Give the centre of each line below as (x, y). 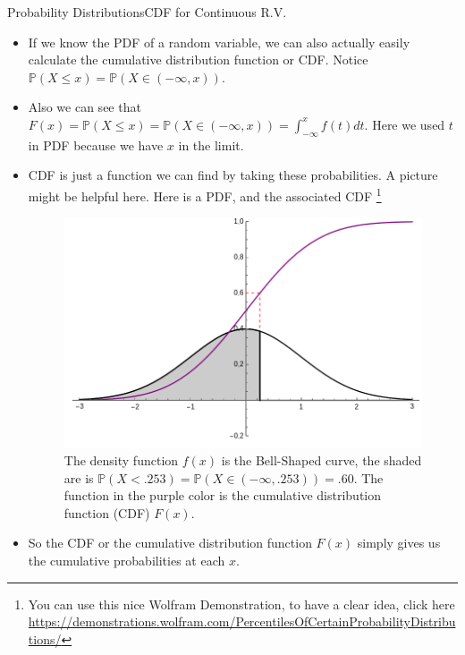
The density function (121, 460)
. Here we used (405, 124)
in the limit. (211, 145)
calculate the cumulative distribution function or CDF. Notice (198, 60)
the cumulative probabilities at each (127, 561)
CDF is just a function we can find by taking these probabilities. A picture (233, 175)
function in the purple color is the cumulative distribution (223, 495)
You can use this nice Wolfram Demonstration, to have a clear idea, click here (241, 604)
